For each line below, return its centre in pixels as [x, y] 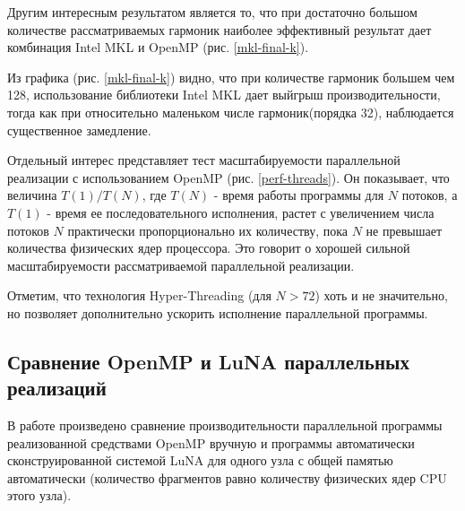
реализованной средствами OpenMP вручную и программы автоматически [211, 442]
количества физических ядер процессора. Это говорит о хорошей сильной [209, 248]
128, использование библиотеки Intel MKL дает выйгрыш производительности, [224, 95]
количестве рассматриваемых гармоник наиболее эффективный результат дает [220, 29]
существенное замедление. [79, 130]
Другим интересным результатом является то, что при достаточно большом [212, 12]
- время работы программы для [299, 195]
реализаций [57, 388]
